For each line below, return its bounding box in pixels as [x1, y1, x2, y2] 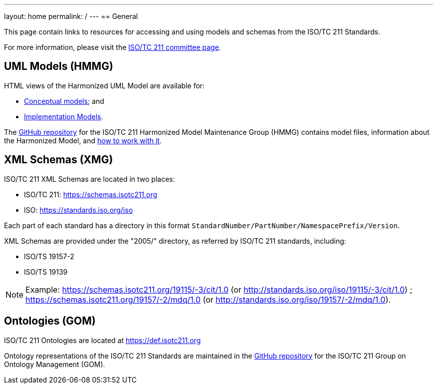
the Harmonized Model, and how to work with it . [4, 136, 162, 145]
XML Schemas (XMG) [4, 153, 113, 166]
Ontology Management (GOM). [4, 360, 105, 369]
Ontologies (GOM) [4, 315, 96, 328]
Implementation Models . [24, 112, 103, 121]
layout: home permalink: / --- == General [4, 12, 138, 20]
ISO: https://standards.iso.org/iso [24, 205, 133, 214]
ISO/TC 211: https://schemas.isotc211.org [24, 190, 158, 199]
